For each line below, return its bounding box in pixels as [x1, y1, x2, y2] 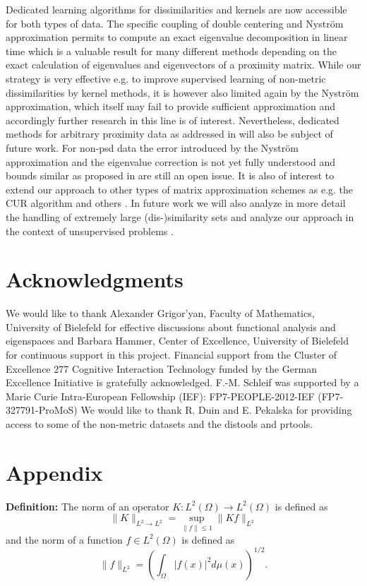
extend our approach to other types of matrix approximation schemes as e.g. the [6, 181, 354, 196]
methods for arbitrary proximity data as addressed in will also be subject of [6, 126, 333, 141]
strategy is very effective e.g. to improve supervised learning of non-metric [6, 71, 326, 85]
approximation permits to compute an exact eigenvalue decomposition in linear [6, 30, 348, 44]
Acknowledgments [6, 265, 183, 294]
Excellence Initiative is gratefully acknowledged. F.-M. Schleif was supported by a [6, 375, 359, 390]
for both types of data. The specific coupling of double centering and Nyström [6, 16, 344, 30]
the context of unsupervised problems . [6, 223, 174, 238]
